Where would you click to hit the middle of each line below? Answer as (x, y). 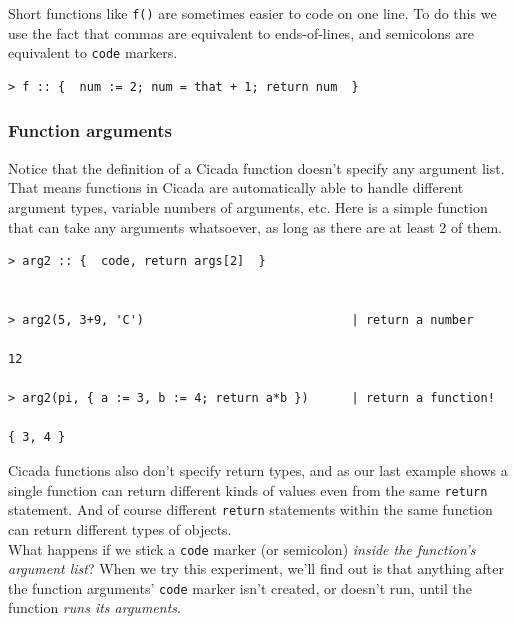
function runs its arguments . (94, 607)
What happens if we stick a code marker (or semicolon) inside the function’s (242, 548)
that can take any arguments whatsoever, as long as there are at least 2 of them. (255, 226)
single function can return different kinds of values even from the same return (248, 489)
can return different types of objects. (120, 528)
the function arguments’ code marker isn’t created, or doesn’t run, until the (240, 587)
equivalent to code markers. (93, 52)
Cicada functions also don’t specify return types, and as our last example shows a (258, 470)
